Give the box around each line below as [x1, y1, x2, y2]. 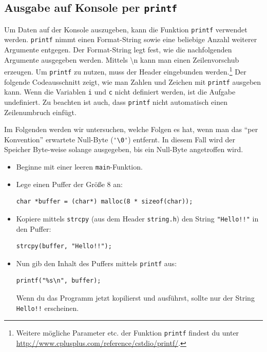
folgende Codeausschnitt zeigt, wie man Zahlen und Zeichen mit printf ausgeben [4, 76, 261, 87]
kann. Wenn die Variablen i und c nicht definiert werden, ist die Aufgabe [4, 86, 236, 97]
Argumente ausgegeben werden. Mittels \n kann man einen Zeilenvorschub [4, 54, 239, 65]
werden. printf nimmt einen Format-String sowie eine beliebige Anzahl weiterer [4, 34, 257, 45]
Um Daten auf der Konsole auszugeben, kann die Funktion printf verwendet [4, 24, 247, 34]
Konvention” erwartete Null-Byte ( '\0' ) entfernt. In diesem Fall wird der [4, 134, 236, 144]
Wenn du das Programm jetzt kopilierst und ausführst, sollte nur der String [16, 292, 255, 303]
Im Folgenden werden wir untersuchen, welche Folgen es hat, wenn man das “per [4, 124, 258, 135]
